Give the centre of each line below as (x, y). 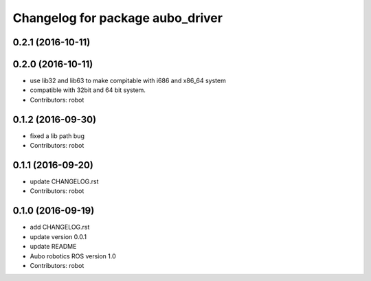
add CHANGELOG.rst (60, 227)
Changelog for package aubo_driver (118, 18)
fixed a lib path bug (57, 136)
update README (53, 247)
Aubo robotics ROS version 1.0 (73, 256)
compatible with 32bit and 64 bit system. (88, 90)
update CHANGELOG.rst (64, 181)
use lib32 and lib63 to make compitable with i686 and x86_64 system (128, 81)
